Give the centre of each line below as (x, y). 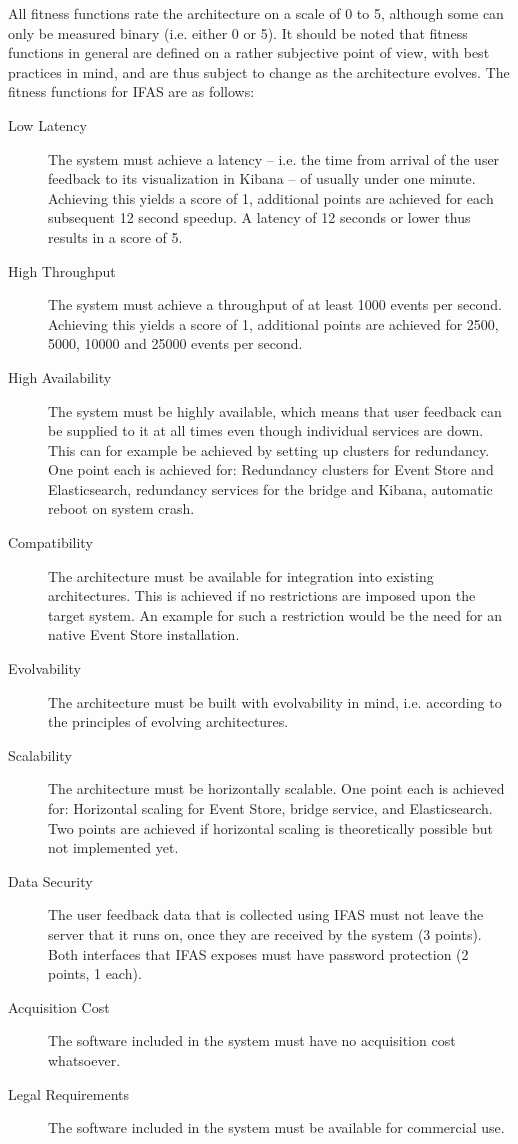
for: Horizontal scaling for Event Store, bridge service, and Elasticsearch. (270, 808)
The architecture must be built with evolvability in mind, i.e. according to (275, 701)
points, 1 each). (95, 973)
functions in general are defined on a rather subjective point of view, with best (249, 52)
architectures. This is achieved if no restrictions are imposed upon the (262, 595)
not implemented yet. (113, 847)
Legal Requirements (69, 1093)
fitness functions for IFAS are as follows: (131, 91)
